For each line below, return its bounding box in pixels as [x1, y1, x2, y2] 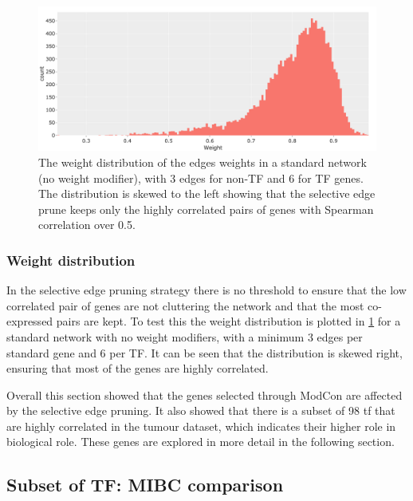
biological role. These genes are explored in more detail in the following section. [6, 433, 395, 450]
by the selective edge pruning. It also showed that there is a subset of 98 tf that [6, 402, 395, 419]
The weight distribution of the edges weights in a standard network [38, 153, 367, 170]
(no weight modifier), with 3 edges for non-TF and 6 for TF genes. [38, 169, 364, 186]
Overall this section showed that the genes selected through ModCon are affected [6, 386, 403, 403]
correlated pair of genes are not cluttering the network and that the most [6, 297, 364, 314]
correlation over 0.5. [38, 216, 136, 233]
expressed [6, 313, 53, 329]
